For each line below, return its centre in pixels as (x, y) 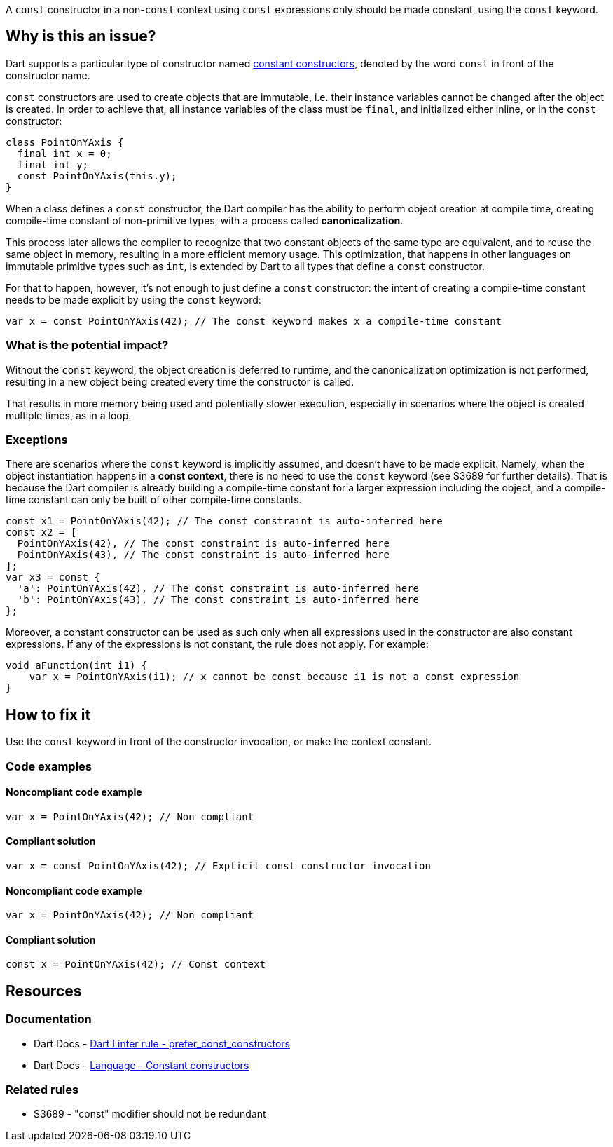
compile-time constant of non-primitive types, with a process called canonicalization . (205, 220)
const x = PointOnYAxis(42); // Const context (136, 964)
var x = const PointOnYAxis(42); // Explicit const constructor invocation (218, 866)
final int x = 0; (64, 153)
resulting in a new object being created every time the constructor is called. (180, 381)
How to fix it (48, 714)
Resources (44, 991)
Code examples (49, 766)
